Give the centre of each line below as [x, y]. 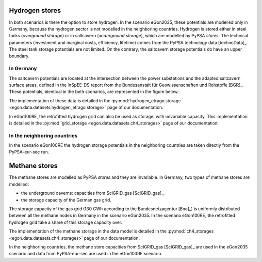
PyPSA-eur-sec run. [29, 152]
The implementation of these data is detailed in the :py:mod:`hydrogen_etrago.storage [95, 100]
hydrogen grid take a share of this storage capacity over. [66, 222]
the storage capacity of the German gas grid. [66, 200]
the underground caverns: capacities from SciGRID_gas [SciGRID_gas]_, [93, 193]
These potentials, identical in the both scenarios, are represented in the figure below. [94, 92]
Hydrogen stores [35, 10]
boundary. [19, 56]
